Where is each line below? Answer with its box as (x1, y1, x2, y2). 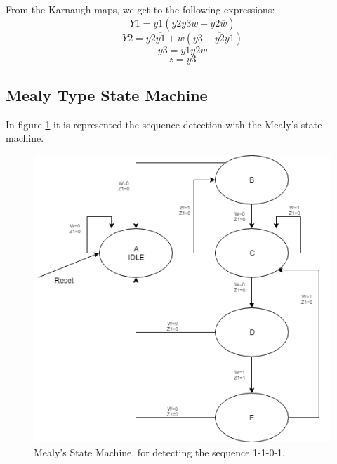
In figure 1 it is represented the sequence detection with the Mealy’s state (6, 117, 322, 131)
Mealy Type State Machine (6, 84, 208, 105)
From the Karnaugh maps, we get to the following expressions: (6, 2, 275, 16)
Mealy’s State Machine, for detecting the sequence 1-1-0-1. (34, 444, 285, 459)
